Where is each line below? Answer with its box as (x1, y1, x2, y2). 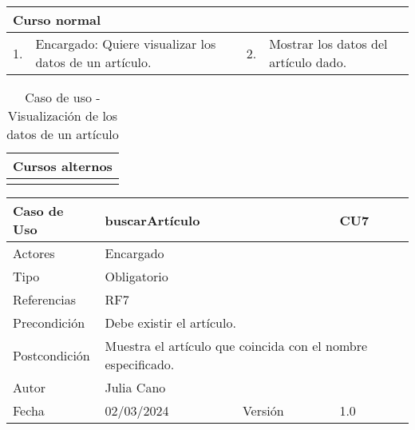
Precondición (13, 313, 85, 332)
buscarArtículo (105, 210, 200, 229)
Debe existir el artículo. (105, 313, 236, 332)
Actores (13, 244, 55, 262)
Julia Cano (105, 378, 166, 396)
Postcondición (13, 345, 90, 364)
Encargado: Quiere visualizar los (35, 34, 216, 53)
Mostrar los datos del (269, 34, 388, 53)
